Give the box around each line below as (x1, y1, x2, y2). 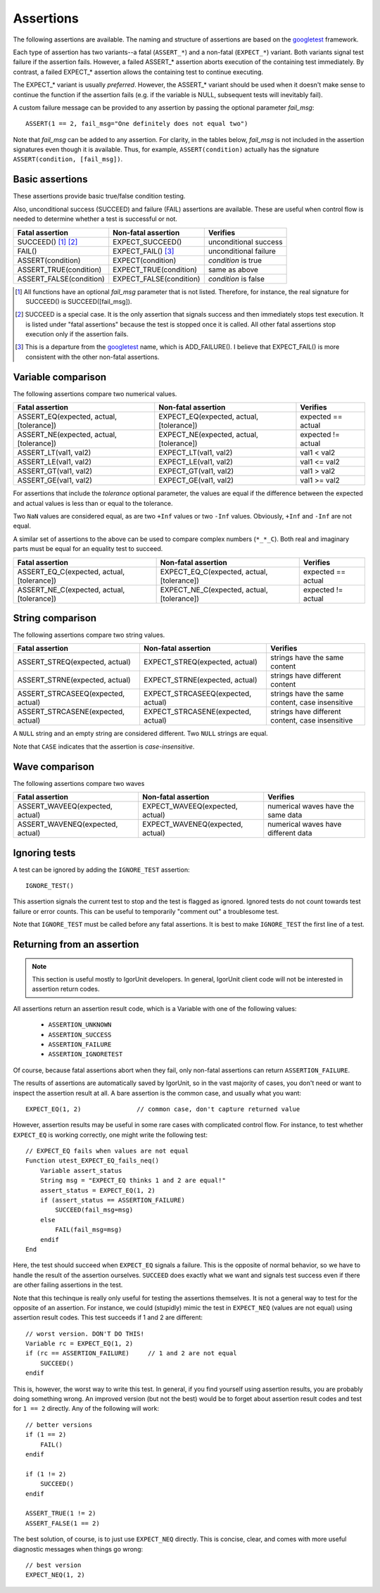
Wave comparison (13, 761, 95, 773)
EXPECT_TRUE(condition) (113, 265, 197, 274)
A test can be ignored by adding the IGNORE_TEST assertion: (13, 865, 190, 874)
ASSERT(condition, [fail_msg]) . (13, 155, 123, 163)
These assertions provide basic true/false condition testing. (13, 192, 186, 201)
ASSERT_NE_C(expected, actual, (17, 585, 125, 595)
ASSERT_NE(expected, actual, (17, 430, 118, 440)
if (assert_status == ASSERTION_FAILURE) (39, 1196, 186, 1205)
